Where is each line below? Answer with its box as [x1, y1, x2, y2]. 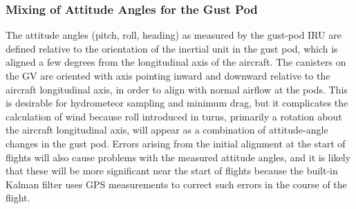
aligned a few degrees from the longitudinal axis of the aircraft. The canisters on [6, 55, 346, 69]
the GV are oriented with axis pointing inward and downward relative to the [6, 69, 330, 82]
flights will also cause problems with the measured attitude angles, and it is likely [6, 149, 351, 164]
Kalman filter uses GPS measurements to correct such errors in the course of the [6, 176, 347, 191]
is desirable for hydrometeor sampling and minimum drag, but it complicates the [6, 96, 348, 110]
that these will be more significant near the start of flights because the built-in [6, 163, 338, 178]
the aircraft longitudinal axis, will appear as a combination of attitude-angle [6, 122, 328, 137]
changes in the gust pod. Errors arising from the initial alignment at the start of [6, 136, 346, 150]
